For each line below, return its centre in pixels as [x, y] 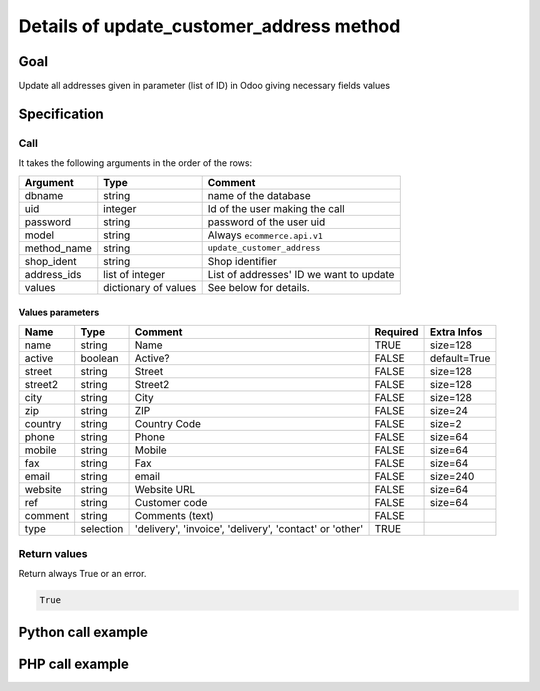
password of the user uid [266, 222]
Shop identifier [242, 261]
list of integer [134, 274]
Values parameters [59, 312]
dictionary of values [150, 287]
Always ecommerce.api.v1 [265, 235]
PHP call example [74, 663]
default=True [460, 358]
